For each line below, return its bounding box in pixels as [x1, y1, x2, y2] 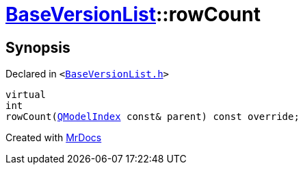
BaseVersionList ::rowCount [5, 3, 261, 26]
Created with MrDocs [5, 132, 102, 144]
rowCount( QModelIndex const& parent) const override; [5, 111, 300, 123]
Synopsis [5, 38, 70, 56]
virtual [5, 89, 47, 101]
